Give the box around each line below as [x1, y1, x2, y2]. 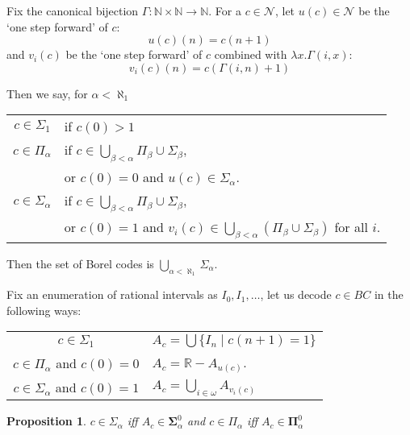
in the [374, 286, 404, 303]
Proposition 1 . [6, 412, 86, 429]
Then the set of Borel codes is [6, 255, 154, 271]
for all [334, 217, 368, 236]
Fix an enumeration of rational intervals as [6, 286, 218, 303]
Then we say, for [6, 85, 88, 101]
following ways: [6, 301, 82, 318]
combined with [214, 46, 287, 63]
